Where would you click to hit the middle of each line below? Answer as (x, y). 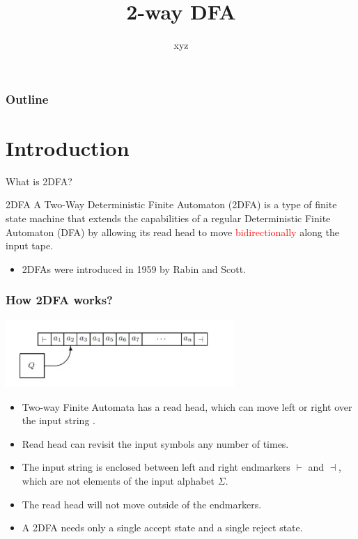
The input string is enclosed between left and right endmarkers (156, 467)
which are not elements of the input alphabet (118, 481)
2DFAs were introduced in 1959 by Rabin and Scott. (134, 268)
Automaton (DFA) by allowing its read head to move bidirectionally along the (172, 232)
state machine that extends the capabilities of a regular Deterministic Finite (168, 218)
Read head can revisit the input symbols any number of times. (155, 443)
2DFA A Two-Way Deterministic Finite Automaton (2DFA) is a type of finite (171, 204)
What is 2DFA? (39, 181)
